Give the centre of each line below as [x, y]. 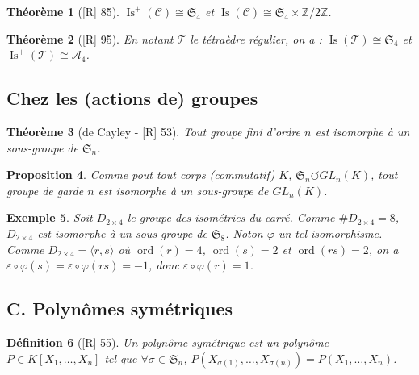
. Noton [244, 233]
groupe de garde [45, 190]
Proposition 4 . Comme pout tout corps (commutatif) [141, 175]
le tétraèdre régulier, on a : [256, 38]
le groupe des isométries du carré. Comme [231, 217]
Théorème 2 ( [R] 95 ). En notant [90, 38]
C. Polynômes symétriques [120, 308]
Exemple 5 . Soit [50, 217]
